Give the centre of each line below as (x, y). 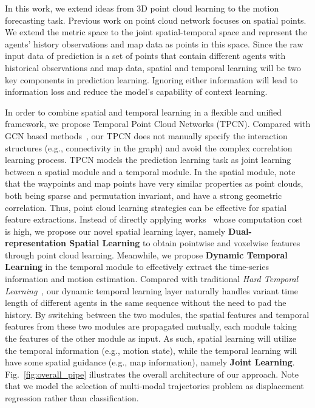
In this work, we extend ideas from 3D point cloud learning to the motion (142, 8)
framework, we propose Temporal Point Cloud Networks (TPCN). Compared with (158, 124)
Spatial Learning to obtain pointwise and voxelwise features (185, 243)
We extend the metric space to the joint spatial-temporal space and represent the (156, 32)
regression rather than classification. (72, 398)
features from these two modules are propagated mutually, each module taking (151, 326)
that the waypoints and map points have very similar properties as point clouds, (154, 183)
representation (36, 243)
